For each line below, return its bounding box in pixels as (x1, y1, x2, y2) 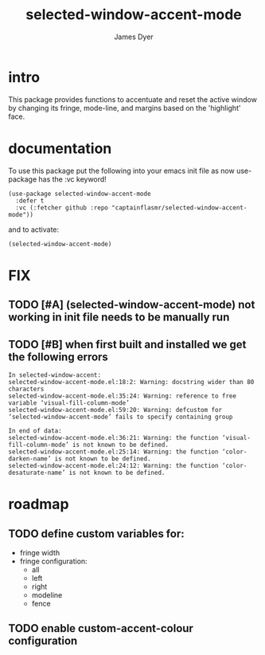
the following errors (8, 350, 109, 363)
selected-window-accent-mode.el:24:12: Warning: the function (8, 462, 219, 470)
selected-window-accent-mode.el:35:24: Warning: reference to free (8, 392, 237, 400)
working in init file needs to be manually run (8, 311, 230, 324)
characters (8, 385, 45, 394)
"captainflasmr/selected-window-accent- (111, 203, 247, 212)
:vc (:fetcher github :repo (15, 203, 109, 212)
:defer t (15, 197, 45, 205)
